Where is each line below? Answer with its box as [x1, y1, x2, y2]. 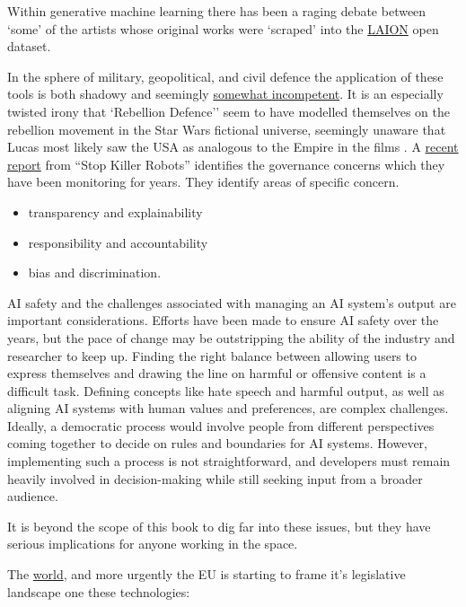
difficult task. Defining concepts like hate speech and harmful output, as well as [7, 381, 444, 400]
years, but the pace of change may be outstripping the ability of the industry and [7, 328, 455, 347]
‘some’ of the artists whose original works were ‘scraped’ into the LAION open [7, 19, 439, 38]
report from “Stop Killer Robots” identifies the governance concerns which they [7, 154, 445, 173]
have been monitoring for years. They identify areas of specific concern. [7, 172, 400, 191]
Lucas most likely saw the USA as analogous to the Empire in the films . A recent [7, 137, 459, 156]
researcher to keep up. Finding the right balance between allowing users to [7, 346, 417, 365]
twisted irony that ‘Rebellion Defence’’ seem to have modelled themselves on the [7, 101, 451, 120]
